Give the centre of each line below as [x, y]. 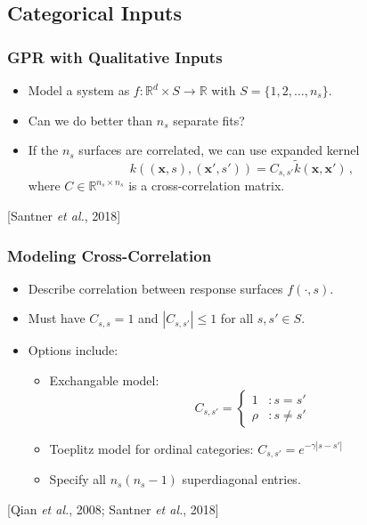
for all [237, 318]
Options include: [73, 350]
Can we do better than [90, 120]
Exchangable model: [104, 380]
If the [43, 150]
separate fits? [209, 120]
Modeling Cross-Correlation [110, 255]
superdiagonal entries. [241, 479]
